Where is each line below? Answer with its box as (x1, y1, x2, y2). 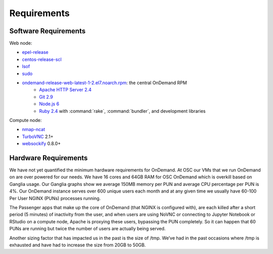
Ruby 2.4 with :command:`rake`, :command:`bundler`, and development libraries (39, 108, 206, 114)
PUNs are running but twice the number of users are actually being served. (9, 226, 166, 232)
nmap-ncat (22, 126, 45, 133)
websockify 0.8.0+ (22, 141, 61, 147)
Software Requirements (9, 27, 86, 35)
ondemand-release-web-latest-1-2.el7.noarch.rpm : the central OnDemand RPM (22, 80, 187, 86)
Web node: (9, 40, 32, 46)
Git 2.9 (39, 94, 53, 100)
